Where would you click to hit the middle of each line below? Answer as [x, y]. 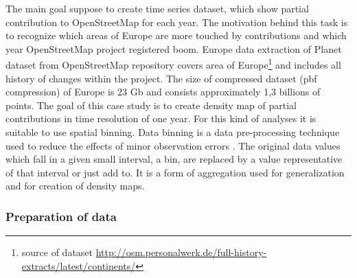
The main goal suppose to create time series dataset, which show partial [157, 8]
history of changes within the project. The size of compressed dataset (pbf [161, 78]
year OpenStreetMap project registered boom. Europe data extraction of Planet [174, 48]
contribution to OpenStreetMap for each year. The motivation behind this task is [177, 22]
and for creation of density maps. [75, 186]
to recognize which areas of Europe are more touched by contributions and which [176, 35]
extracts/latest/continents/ [79, 265]
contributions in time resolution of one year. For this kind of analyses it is [161, 118]
